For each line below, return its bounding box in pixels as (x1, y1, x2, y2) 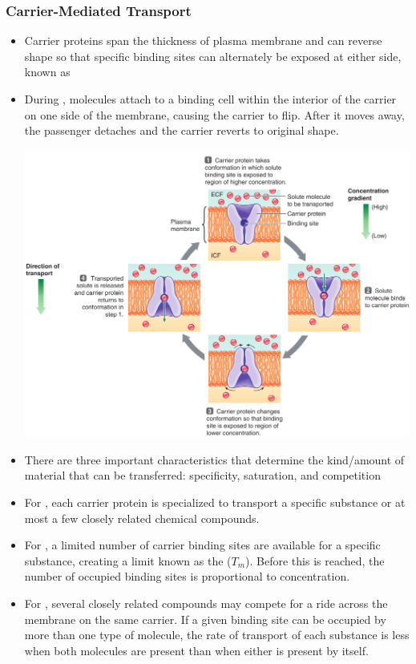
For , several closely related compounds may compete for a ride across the (24, 595, 388, 611)
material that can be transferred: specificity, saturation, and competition (24, 467, 381, 484)
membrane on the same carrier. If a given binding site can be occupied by (24, 610, 386, 627)
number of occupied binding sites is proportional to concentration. (24, 568, 350, 585)
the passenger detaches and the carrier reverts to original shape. (24, 122, 339, 139)
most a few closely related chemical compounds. (24, 509, 260, 526)
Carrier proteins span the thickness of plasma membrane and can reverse (24, 32, 382, 49)
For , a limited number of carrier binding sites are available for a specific (24, 536, 381, 553)
